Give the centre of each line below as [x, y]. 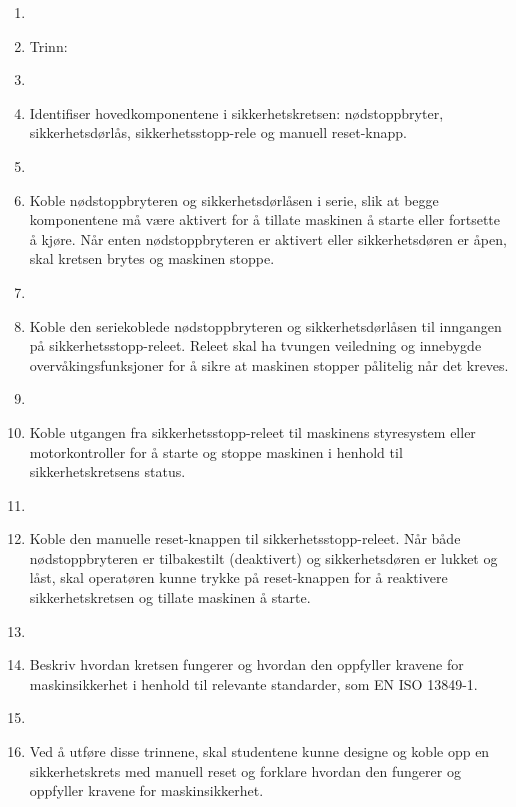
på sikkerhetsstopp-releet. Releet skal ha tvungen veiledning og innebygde [255, 345]
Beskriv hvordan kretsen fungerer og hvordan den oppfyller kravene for [246, 664]
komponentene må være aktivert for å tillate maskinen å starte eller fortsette [264, 219]
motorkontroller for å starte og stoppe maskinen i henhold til [216, 451]
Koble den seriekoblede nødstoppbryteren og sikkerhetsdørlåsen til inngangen [265, 325]
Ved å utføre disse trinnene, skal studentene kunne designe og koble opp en [259, 751]
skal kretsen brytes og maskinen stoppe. [152, 258]
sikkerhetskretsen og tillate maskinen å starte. [170, 597]
